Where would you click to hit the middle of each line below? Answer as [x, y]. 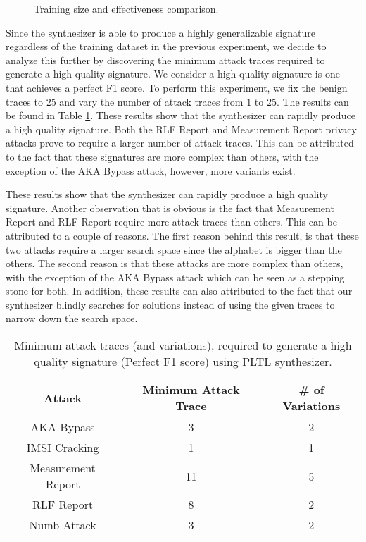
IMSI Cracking [63, 448]
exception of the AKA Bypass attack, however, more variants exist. [151, 170]
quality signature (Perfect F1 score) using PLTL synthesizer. [183, 362]
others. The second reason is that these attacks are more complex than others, [175, 263]
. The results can [313, 101]
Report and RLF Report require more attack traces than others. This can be [171, 222]
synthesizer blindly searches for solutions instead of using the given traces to [170, 304]
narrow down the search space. [72, 318]
